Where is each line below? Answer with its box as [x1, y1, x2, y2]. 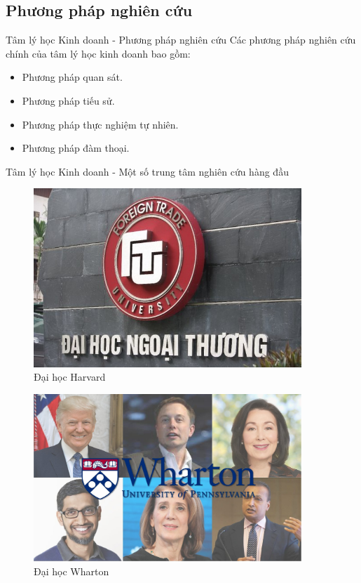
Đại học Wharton [34, 563, 109, 578]
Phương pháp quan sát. [22, 70, 123, 84]
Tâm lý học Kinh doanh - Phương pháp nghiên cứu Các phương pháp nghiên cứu [6, 32, 356, 47]
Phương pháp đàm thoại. [22, 140, 130, 155]
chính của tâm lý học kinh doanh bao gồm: [6, 46, 191, 60]
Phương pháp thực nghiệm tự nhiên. [22, 117, 179, 131]
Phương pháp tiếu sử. [22, 93, 115, 107]
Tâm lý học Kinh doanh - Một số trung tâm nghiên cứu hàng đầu [6, 164, 289, 178]
